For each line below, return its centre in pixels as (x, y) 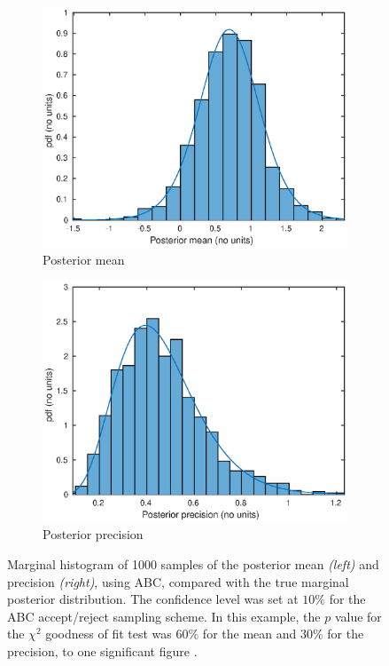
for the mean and (249, 634)
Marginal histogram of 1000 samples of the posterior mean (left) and (193, 563)
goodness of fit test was (109, 634)
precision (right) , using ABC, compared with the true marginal (178, 581)
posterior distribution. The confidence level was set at (153, 599)
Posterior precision (93, 534)
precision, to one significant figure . (102, 650)
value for (358, 616)
